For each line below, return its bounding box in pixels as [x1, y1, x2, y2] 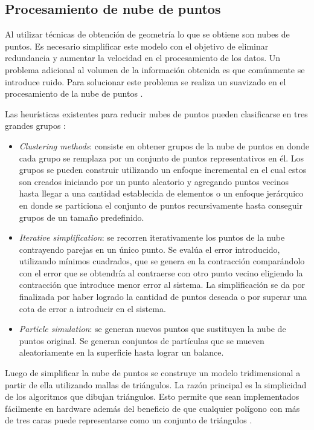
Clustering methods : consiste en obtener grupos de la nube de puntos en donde [19, 139, 309, 152]
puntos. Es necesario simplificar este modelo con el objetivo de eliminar [5, 39, 269, 52]
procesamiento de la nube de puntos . [5, 87, 143, 100]
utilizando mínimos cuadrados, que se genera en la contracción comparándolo [19, 255, 305, 267]
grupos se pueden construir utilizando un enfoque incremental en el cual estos [19, 163, 307, 176]
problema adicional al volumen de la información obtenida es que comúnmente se [5, 63, 305, 76]
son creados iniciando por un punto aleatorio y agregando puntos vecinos [19, 175, 289, 187]
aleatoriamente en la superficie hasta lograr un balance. [19, 346, 224, 359]
